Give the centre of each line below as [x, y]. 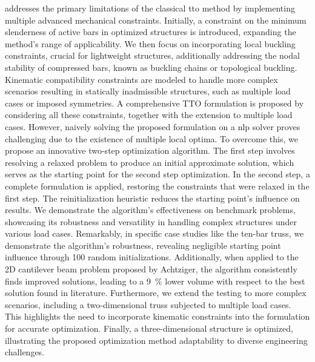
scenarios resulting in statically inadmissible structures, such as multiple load [148, 91]
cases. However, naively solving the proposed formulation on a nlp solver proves [153, 126]
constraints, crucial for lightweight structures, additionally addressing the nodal [152, 55]
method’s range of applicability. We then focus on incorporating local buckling [150, 43]
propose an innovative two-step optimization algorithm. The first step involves [150, 150]
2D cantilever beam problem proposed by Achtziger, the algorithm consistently [151, 269]
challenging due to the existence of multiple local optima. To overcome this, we [151, 138]
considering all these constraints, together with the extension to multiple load [149, 115]
